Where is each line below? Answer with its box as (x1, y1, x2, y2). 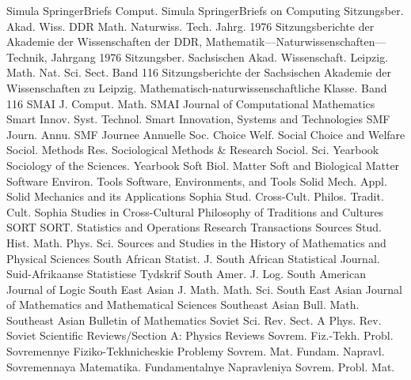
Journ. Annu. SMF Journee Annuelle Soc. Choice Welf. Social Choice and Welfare (6, 126, 405, 142)
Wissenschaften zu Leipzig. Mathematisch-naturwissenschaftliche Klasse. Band (6, 79, 387, 96)
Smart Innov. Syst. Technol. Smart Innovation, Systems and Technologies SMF (6, 111, 390, 127)
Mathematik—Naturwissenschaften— (205, 33, 386, 50)
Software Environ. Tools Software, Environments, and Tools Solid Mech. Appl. (6, 172, 387, 189)
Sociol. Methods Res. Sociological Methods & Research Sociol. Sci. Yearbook (6, 141, 379, 158)
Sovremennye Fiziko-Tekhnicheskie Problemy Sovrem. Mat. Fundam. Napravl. (6, 343, 385, 359)
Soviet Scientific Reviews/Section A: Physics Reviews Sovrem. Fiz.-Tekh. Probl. (6, 327, 394, 344)
